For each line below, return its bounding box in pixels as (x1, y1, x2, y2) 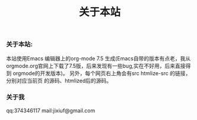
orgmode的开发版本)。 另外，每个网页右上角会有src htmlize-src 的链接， (12, 69, 191, 77)
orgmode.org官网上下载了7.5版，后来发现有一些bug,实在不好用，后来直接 (6, 62, 186, 69)
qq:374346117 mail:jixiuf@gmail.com (6, 107, 96, 114)
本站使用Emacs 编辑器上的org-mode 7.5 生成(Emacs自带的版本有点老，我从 (6, 54, 191, 62)
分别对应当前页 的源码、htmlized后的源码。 (6, 77, 112, 84)
